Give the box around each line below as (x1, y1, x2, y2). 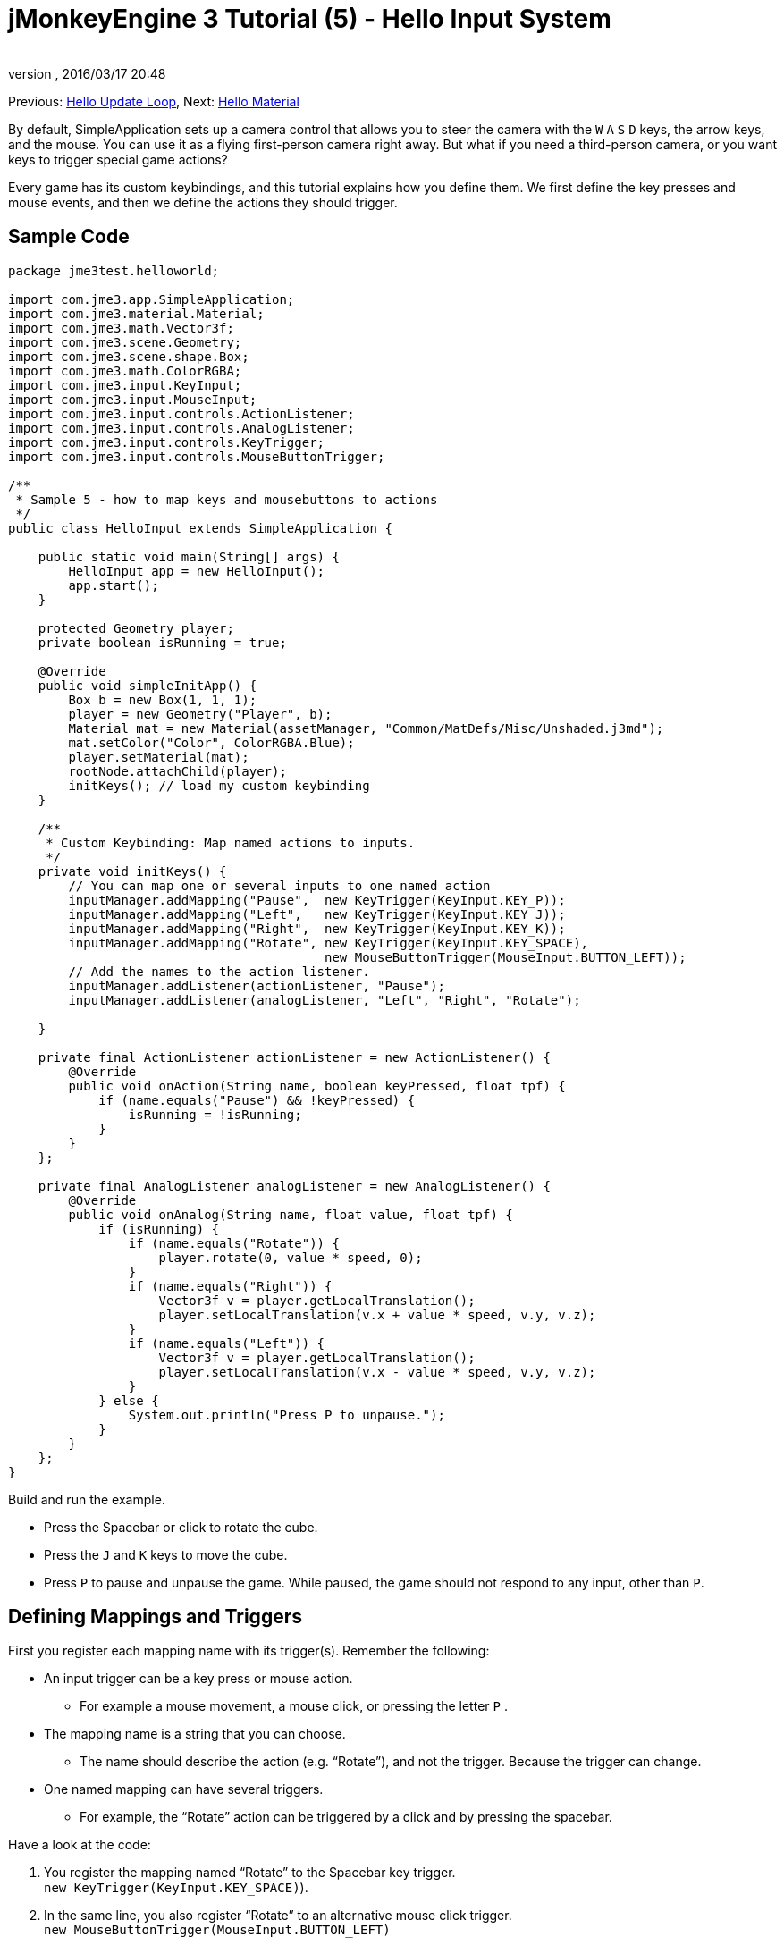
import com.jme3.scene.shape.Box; (8, 349, 249, 364)
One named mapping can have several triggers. (44, 1781, 324, 1798)
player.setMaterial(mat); (68, 749, 249, 764)
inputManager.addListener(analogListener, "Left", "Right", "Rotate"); (68, 992, 581, 1007)
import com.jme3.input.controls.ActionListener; (8, 406, 355, 421)
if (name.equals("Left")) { (128, 1335, 325, 1351)
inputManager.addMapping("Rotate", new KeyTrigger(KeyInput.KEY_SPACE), (68, 935, 589, 950)
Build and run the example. (8, 1491, 165, 1507)
